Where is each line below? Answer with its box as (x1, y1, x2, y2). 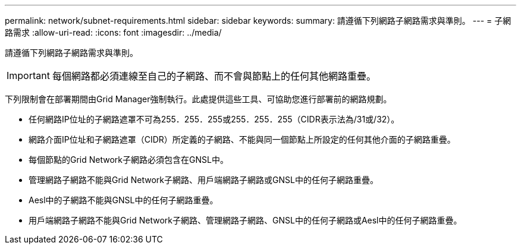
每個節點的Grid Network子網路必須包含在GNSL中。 (29, 155, 228, 165)
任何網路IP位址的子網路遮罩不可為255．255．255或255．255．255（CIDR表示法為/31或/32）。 (29, 114, 400, 124)
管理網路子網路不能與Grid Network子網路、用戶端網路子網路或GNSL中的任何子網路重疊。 (29, 175, 378, 185)
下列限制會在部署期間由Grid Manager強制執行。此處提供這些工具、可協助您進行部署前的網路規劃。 (5, 94, 392, 104)
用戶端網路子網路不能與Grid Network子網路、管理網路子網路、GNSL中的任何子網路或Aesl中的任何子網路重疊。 (29, 215, 462, 225)
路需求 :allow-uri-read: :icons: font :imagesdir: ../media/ (5, 27, 222, 37)
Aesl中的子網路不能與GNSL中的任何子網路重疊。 (29, 195, 218, 205)
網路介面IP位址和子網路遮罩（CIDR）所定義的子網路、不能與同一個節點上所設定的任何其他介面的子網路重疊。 (29, 134, 456, 144)
